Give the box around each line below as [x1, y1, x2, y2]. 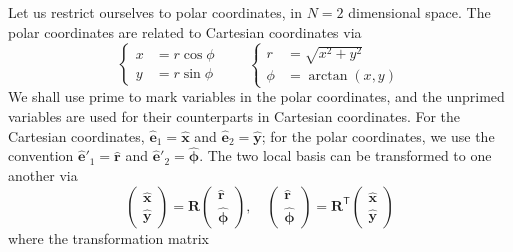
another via [8, 164, 78, 185]
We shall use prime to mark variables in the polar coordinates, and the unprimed [8, 86, 505, 107]
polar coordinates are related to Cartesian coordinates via [8, 21, 362, 42]
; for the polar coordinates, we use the [261, 125, 495, 146]
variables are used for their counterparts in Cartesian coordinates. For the [8, 105, 461, 126]
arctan [308, 69, 348, 84]
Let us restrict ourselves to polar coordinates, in [8, 2, 302, 22]
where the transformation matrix [8, 227, 209, 248]
